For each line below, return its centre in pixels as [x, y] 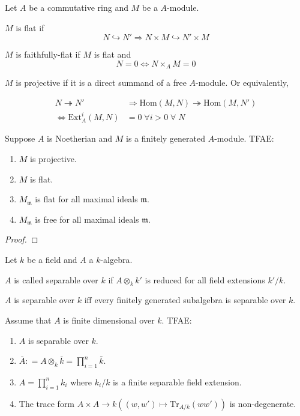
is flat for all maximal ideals [86, 199]
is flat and [112, 54]
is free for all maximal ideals [87, 219]
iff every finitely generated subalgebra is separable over [185, 300]
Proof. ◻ [22, 239]
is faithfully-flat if [48, 54]
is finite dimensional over [109, 320]
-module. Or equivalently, [242, 83]
